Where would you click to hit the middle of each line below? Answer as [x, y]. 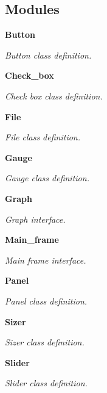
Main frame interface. [46, 260]
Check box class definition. [54, 96]
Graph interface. [35, 219]
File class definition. [43, 137]
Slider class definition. [46, 383]
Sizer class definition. [45, 342]
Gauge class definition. [47, 178]
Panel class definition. [46, 301]
